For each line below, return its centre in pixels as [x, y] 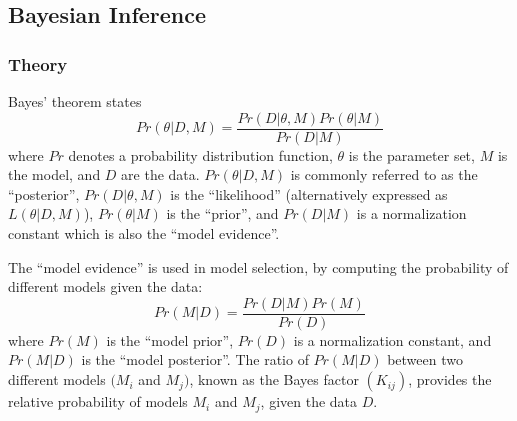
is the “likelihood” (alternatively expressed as [309, 193]
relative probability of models [98, 401]
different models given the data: [105, 286]
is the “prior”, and [222, 213]
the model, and [54, 174]
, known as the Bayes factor [274, 379]
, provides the [450, 379]
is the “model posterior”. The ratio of [195, 359]
